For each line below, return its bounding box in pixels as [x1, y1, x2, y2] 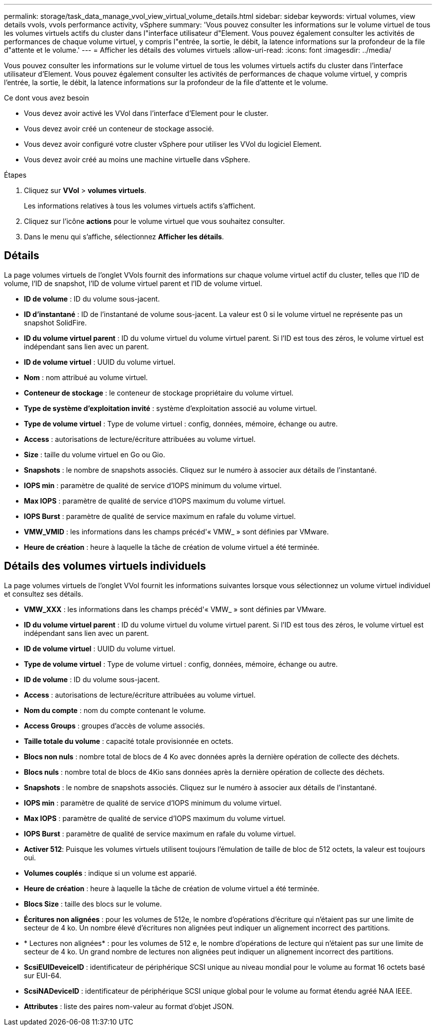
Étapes [4, 171, 27, 179]
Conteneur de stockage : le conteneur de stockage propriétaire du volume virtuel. [24, 388, 294, 397]
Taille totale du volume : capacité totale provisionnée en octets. [24, 736, 233, 745]
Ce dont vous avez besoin [4, 94, 89, 102]
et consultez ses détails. [4, 589, 84, 598]
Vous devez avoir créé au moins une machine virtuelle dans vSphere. [24, 155, 250, 164]
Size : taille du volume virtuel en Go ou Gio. [24, 450, 165, 459]
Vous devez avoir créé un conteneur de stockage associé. [24, 124, 214, 133]
